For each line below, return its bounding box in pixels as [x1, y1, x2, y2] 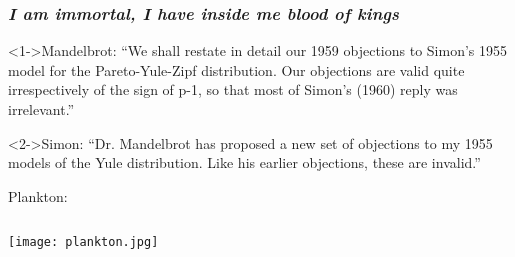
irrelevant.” [8, 99, 75, 119]
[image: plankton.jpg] [8, 235, 159, 250]
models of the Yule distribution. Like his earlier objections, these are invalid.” [8, 152, 481, 173]
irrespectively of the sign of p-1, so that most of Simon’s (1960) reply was [8, 79, 458, 100]
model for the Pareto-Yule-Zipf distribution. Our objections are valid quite [8, 59, 465, 80]
